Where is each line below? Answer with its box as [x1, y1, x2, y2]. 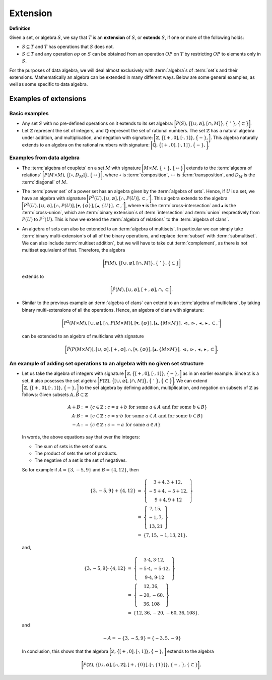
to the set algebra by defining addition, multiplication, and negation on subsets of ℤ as [80, 384, 259, 391]
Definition [9, 25, 31, 31]
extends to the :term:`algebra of [186, 165, 252, 171]
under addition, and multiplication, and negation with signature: [22, 134, 153, 141]
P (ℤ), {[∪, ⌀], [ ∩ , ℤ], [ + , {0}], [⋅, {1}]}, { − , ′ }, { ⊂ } [83, 661, 198, 667]
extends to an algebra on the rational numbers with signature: [22, 141, 150, 148]
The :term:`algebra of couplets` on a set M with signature [22, 165, 141, 171]
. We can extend [173, 377, 208, 383]
